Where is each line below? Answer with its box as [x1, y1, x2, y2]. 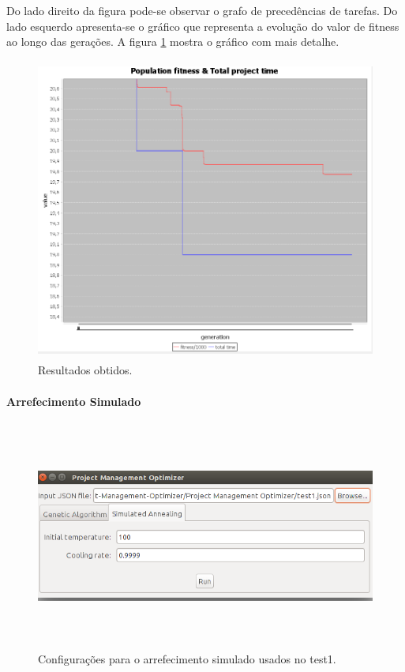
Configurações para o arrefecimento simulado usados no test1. [38, 650, 336, 666]
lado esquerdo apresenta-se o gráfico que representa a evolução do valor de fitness [6, 17, 399, 34]
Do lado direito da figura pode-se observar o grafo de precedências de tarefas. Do [6, 2, 398, 18]
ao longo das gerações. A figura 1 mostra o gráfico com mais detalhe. [6, 33, 339, 50]
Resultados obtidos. [38, 362, 133, 378]
